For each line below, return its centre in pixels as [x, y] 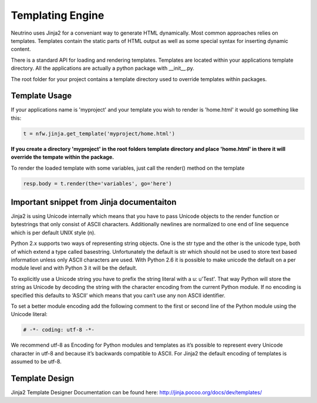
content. [21, 49]
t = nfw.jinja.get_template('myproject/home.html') [99, 133]
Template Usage [41, 96]
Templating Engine [58, 15]
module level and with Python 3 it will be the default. [74, 268]
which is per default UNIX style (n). [53, 233]
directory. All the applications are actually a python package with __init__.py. [103, 68]
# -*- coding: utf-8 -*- [59, 330]
